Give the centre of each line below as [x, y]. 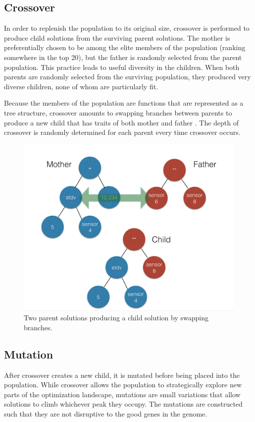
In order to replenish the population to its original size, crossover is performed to [127, 28]
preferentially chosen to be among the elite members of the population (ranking [125, 47]
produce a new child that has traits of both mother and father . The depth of [122, 122]
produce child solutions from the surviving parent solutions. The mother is [117, 37]
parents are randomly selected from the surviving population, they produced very [127, 77]
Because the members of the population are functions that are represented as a [124, 103]
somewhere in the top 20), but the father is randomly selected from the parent [123, 57]
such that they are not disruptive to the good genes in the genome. [106, 413]
